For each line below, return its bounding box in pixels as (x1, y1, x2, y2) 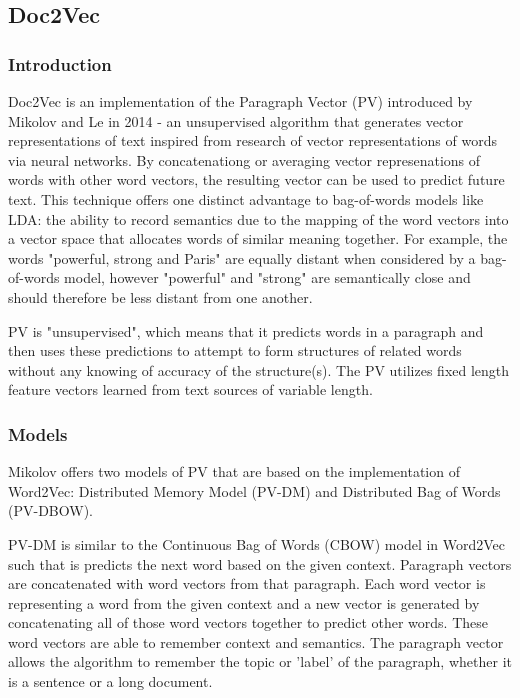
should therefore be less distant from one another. (8, 286, 313, 307)
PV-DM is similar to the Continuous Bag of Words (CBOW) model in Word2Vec (8, 533, 506, 554)
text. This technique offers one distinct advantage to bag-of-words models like (8, 188, 484, 209)
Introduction (8, 51, 112, 76)
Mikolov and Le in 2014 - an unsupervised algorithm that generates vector (8, 110, 464, 131)
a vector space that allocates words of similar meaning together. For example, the (8, 228, 508, 249)
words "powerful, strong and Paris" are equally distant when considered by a (8, 247, 476, 268)
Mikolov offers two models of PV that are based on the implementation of (8, 461, 460, 482)
